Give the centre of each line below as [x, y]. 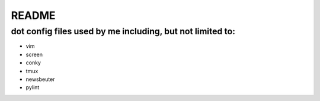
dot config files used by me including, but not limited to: [123, 31]
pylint [33, 87]
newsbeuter [40, 79]
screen [34, 54]
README [33, 15]
